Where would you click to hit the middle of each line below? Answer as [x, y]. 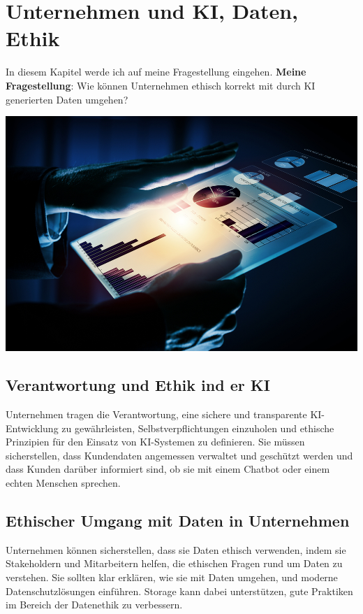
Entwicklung [32, 428]
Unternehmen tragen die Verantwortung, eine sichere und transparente [156, 414]
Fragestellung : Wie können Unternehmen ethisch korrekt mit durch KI [161, 85]
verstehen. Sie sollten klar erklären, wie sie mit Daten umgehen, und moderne [172, 577]
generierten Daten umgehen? [67, 99]
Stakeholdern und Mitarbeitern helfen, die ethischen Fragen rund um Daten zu [174, 563]
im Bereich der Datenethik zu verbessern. [94, 605]
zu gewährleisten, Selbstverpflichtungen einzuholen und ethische [198, 428]
